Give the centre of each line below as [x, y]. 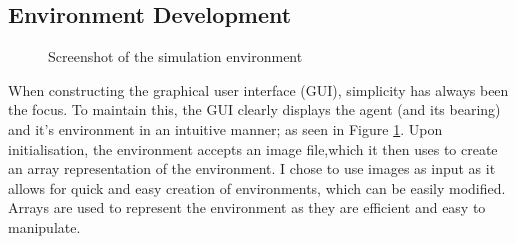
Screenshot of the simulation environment [175, 56]
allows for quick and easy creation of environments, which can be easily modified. [257, 187]
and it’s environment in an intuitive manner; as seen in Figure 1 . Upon [225, 128]
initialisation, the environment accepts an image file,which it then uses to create [253, 148]
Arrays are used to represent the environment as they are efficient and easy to [247, 207]
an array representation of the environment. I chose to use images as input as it [252, 168]
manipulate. [44, 226]
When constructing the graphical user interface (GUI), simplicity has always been [258, 89]
